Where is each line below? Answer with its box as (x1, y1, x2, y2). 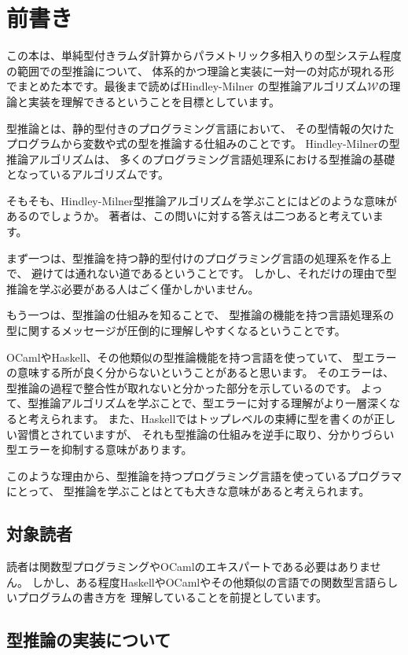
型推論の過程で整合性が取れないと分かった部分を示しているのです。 (6, 379, 358, 396)
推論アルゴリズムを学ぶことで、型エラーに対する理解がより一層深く (39, 395, 389, 411)
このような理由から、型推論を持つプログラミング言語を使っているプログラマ (6, 467, 402, 484)
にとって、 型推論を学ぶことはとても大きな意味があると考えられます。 (6, 483, 370, 499)
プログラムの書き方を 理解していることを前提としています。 (17, 589, 328, 605)
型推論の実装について (6, 627, 171, 652)
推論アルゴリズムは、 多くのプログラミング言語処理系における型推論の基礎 (6, 150, 395, 167)
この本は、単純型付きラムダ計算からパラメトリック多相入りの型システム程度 (6, 47, 402, 64)
